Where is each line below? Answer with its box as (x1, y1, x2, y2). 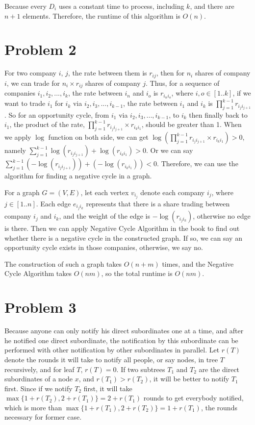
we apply (4, 132, 31, 142)
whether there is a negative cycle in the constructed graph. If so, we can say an (4, 232, 242, 243)
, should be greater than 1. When (141, 119, 242, 129)
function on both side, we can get (48, 132, 149, 142)
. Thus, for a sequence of (146, 77, 220, 88)
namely (4, 145, 26, 155)
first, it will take (83, 383, 132, 393)
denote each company (140, 187, 205, 197)
